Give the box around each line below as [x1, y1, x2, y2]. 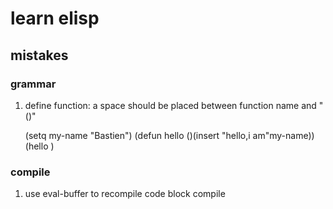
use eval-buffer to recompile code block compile [24, 188, 226, 200]
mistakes [10, 47, 69, 64]
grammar [10, 77, 57, 91]
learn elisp [10, 7, 100, 30]
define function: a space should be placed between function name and [24, 99, 317, 111]
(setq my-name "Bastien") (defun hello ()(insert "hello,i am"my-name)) [24, 129, 315, 141]
